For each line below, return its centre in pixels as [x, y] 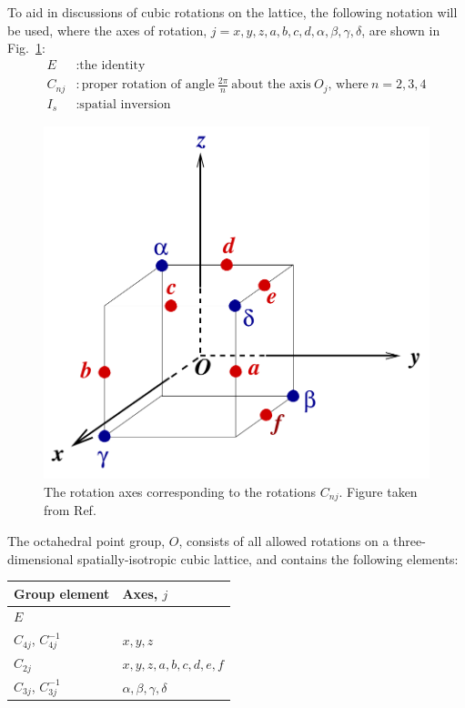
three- [409, 540]
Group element [62, 593]
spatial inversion [125, 104]
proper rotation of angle [148, 85]
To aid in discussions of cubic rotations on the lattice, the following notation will [232, 12]
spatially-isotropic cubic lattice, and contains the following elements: [268, 558]
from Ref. [70, 510]
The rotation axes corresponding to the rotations [180, 491]
